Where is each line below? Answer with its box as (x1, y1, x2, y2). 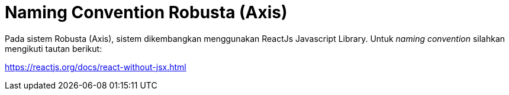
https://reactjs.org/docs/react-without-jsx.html (5, 61, 186, 72)
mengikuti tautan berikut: (5, 43, 102, 54)
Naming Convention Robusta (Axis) (5, 2, 288, 22)
